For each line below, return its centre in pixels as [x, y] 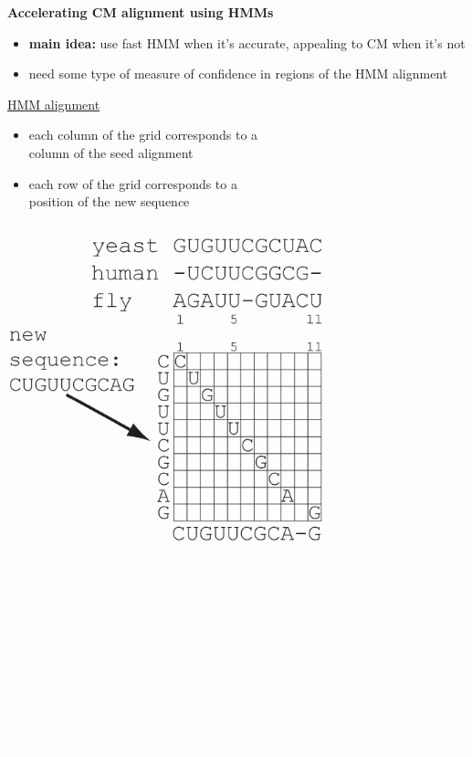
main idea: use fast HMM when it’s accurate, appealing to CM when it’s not [247, 42]
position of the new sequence [109, 201]
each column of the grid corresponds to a [143, 135]
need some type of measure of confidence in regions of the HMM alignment [238, 74]
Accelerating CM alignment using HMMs [141, 12]
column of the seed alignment [111, 152]
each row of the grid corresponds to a [133, 183]
